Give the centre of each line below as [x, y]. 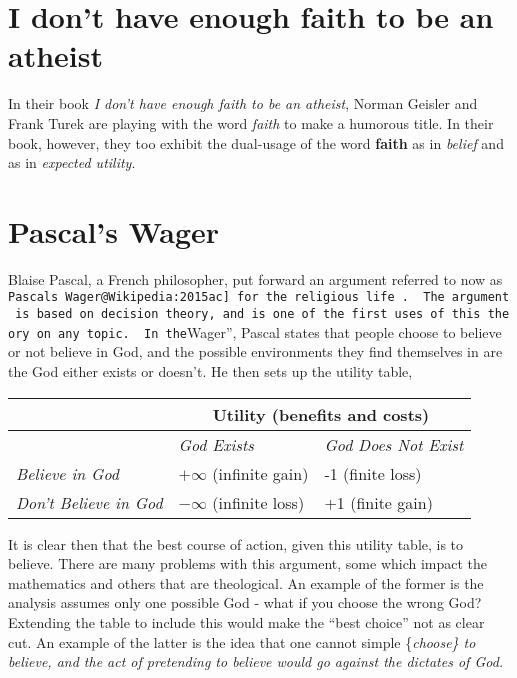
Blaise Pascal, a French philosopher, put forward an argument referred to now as [255, 278]
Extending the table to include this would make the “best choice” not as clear [246, 621]
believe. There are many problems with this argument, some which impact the [248, 563]
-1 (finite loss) [373, 473]
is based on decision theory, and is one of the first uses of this [248, 314]
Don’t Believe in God [89, 502]
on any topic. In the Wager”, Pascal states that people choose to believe [269, 331]
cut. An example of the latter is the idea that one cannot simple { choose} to [242, 641]
